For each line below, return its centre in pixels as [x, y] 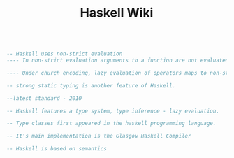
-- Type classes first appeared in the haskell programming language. [111, 124]
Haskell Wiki [117, 13]
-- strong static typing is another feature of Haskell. [91, 85]
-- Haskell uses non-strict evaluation [65, 54]
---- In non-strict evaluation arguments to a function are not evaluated [118, 61]
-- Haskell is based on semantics [57, 149]
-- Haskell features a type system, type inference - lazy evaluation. [113, 111]
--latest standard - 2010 [44, 98]
